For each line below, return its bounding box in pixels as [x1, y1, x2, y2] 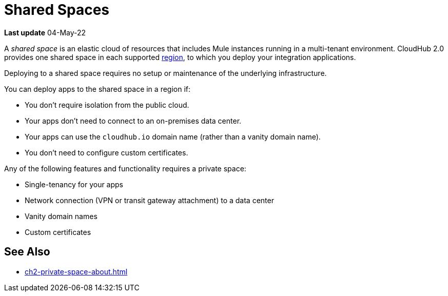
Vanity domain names [25, 211, 98, 221]
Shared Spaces [4, 1, 110, 18]
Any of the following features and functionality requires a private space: [4, 164, 246, 173]
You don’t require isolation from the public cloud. [25, 100, 189, 109]
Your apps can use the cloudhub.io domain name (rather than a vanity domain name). [25, 132, 321, 141]
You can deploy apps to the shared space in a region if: [4, 84, 191, 93]
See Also [4, 245, 50, 259]
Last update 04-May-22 [4, 28, 86, 37]
